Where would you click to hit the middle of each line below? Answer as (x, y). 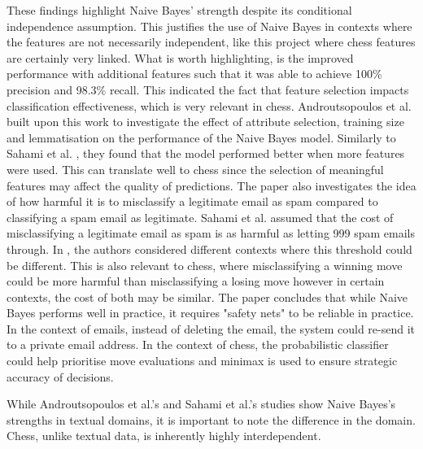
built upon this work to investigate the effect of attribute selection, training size (205, 122)
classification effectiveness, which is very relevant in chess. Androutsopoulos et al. (209, 105)
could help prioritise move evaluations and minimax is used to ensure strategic (202, 361)
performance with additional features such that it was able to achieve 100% (194, 74)
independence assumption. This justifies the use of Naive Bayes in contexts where (209, 26)
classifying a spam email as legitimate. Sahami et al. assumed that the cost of (200, 217)
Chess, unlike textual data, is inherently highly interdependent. (164, 436)
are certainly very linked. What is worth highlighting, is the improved (180, 57)
